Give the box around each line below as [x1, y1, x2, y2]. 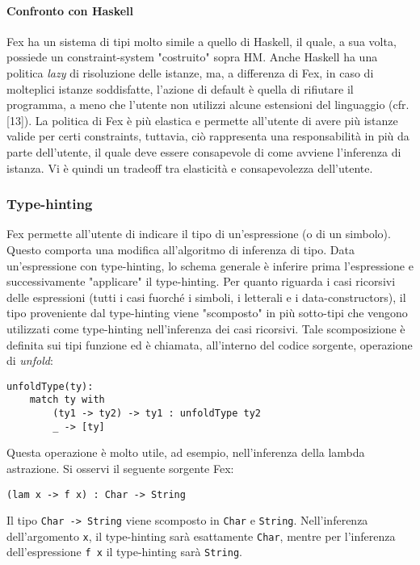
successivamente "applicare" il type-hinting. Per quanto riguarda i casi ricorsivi [6, 273, 396, 290]
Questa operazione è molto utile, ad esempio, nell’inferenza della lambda [6, 444, 365, 461]
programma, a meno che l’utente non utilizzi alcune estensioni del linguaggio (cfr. [6, 96, 409, 113]
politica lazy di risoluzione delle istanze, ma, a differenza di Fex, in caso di [6, 64, 374, 81]
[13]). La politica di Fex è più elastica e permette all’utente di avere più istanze [6, 111, 398, 128]
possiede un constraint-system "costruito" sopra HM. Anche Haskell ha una [6, 48, 378, 65]
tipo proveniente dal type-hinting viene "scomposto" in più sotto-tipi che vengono [6, 304, 408, 321]
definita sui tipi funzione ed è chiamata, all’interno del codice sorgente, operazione [6, 336, 413, 353]
